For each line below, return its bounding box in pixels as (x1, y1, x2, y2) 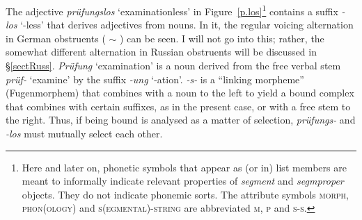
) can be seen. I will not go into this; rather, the (119, 31, 324, 45)
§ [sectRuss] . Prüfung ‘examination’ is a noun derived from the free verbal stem (6, 58, 341, 73)
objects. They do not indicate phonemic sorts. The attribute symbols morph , (22, 187, 349, 201)
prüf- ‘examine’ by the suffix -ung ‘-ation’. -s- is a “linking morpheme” (6, 71, 304, 86)
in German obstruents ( (6, 31, 106, 45)
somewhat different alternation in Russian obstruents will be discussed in (6, 44, 317, 59)
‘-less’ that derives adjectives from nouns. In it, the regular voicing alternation (20, 17, 354, 32)
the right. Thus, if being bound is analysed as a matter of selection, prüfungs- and (6, 112, 356, 127)
